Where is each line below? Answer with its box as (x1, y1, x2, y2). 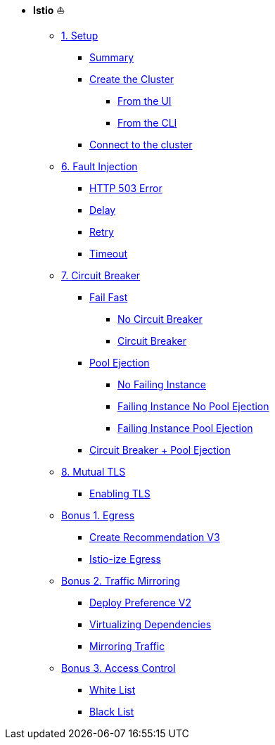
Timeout (89, 248, 128, 260)
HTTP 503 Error (89, 182, 162, 194)
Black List (89, 706, 134, 718)
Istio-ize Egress (89, 553, 161, 565)
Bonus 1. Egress (61, 509, 135, 521)
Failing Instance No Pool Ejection (117, 400, 269, 412)
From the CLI (117, 117, 177, 129)
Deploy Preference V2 (89, 597, 191, 609)
